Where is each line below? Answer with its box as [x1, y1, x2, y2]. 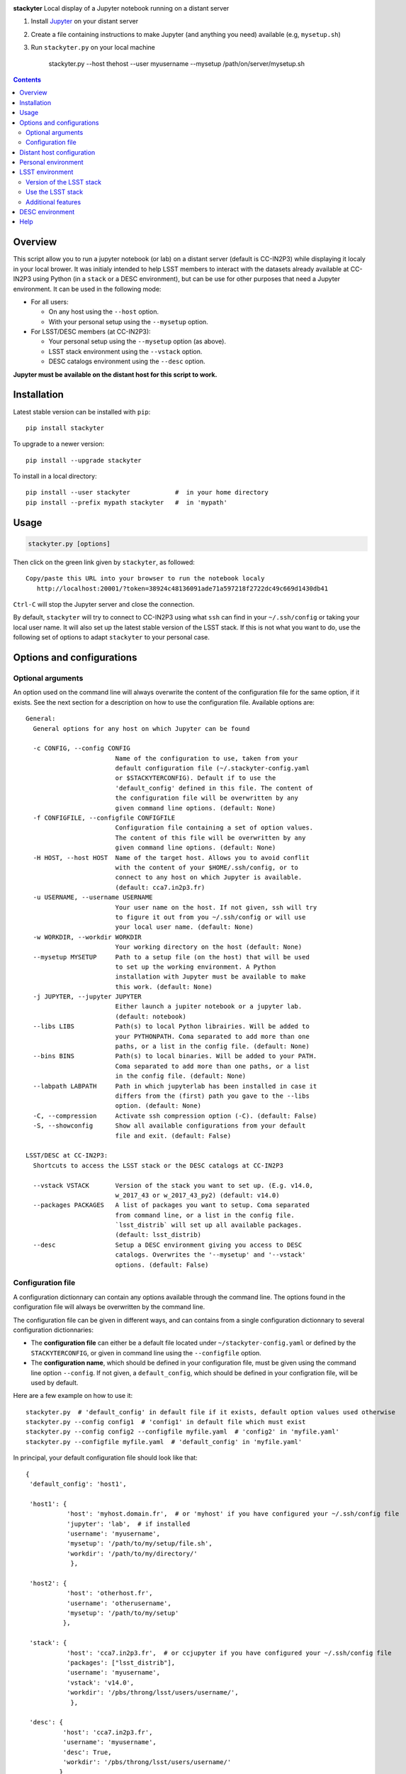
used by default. [30, 1378, 79, 1387]
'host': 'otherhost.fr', [66, 1590, 153, 1597]
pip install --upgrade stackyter [26, 456, 142, 464]
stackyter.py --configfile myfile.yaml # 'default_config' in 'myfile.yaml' [26, 1438, 303, 1445]
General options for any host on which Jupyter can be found [33, 725, 250, 732]
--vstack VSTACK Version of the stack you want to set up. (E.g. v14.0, [33, 1181, 314, 1189]
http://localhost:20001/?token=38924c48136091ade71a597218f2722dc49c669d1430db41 [36, 584, 329, 593]
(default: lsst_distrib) [115, 1231, 202, 1239]
